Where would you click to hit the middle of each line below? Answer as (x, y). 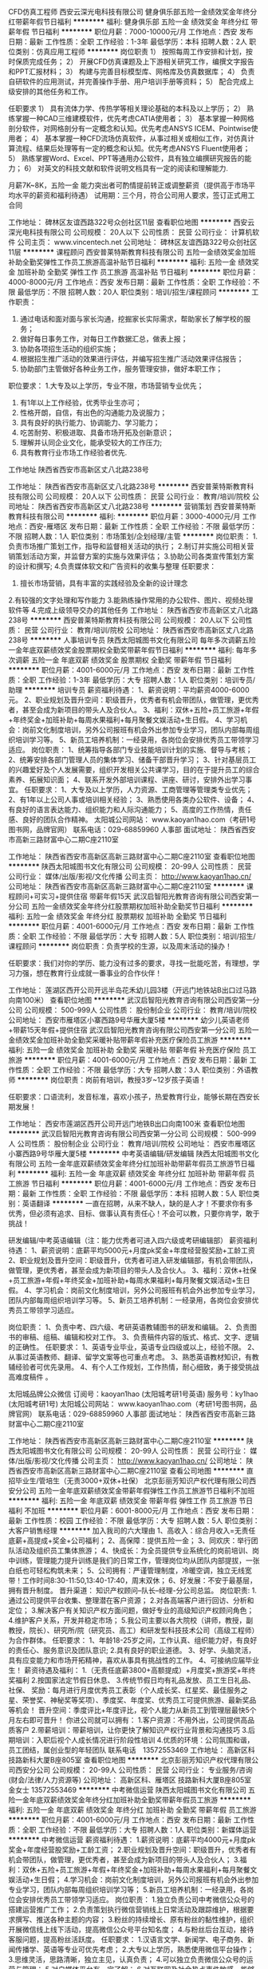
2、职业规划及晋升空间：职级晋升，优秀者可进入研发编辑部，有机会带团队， (133, 1260)
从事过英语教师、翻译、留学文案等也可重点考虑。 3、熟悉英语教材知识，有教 (134, 1357)
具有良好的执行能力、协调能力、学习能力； (90, 422)
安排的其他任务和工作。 (53, 91)
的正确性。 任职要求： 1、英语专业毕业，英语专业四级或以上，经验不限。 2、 (134, 1347)
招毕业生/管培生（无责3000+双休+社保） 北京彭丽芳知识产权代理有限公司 (129, 1481)
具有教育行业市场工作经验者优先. (73, 452)
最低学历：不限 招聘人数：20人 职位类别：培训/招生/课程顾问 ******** (133, 292)
